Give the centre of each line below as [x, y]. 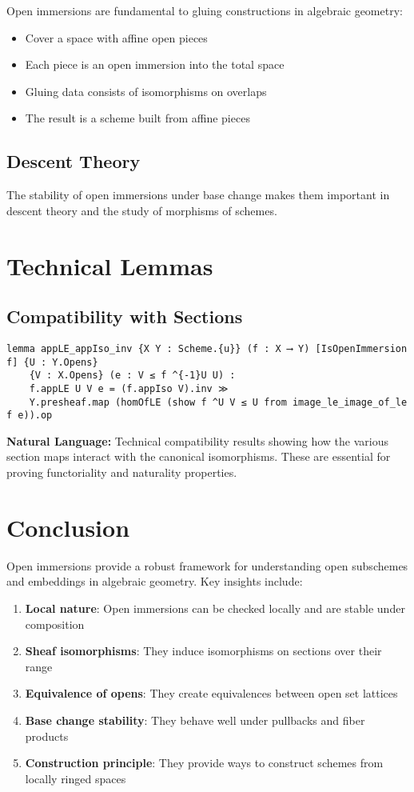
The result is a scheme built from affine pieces [137, 118]
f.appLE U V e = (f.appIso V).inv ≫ [129, 388]
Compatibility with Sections [125, 316]
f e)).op [30, 416]
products [47, 736]
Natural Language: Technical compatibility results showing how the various [197, 440]
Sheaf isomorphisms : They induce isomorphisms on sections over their [203, 651]
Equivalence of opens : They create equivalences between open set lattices [211, 693]
